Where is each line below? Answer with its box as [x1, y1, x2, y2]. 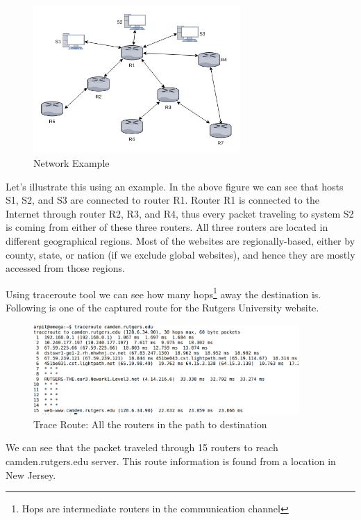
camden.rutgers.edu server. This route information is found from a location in [6, 454, 336, 469]
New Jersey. [6, 467, 56, 482]
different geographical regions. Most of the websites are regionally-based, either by [6, 233, 355, 247]
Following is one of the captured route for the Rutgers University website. [6, 300, 319, 314]
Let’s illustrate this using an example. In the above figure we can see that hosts [6, 179, 344, 193]
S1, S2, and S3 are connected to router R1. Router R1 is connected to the [6, 193, 319, 207]
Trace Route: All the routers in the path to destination [33, 416, 267, 431]
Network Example [33, 155, 110, 170]
